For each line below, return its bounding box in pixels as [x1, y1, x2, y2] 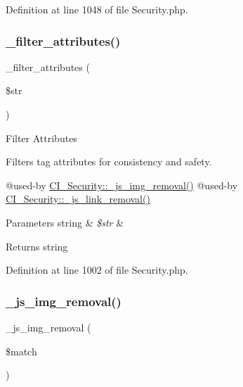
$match [6, 343, 37, 358]
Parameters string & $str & [6, 215, 124, 229]
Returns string [6, 239, 68, 253]
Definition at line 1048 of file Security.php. [6, 2, 188, 16]
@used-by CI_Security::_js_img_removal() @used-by [6, 177, 238, 192]
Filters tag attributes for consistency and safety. [6, 154, 212, 169]
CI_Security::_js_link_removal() [6, 191, 150, 206]
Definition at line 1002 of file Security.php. [6, 262, 188, 277]
